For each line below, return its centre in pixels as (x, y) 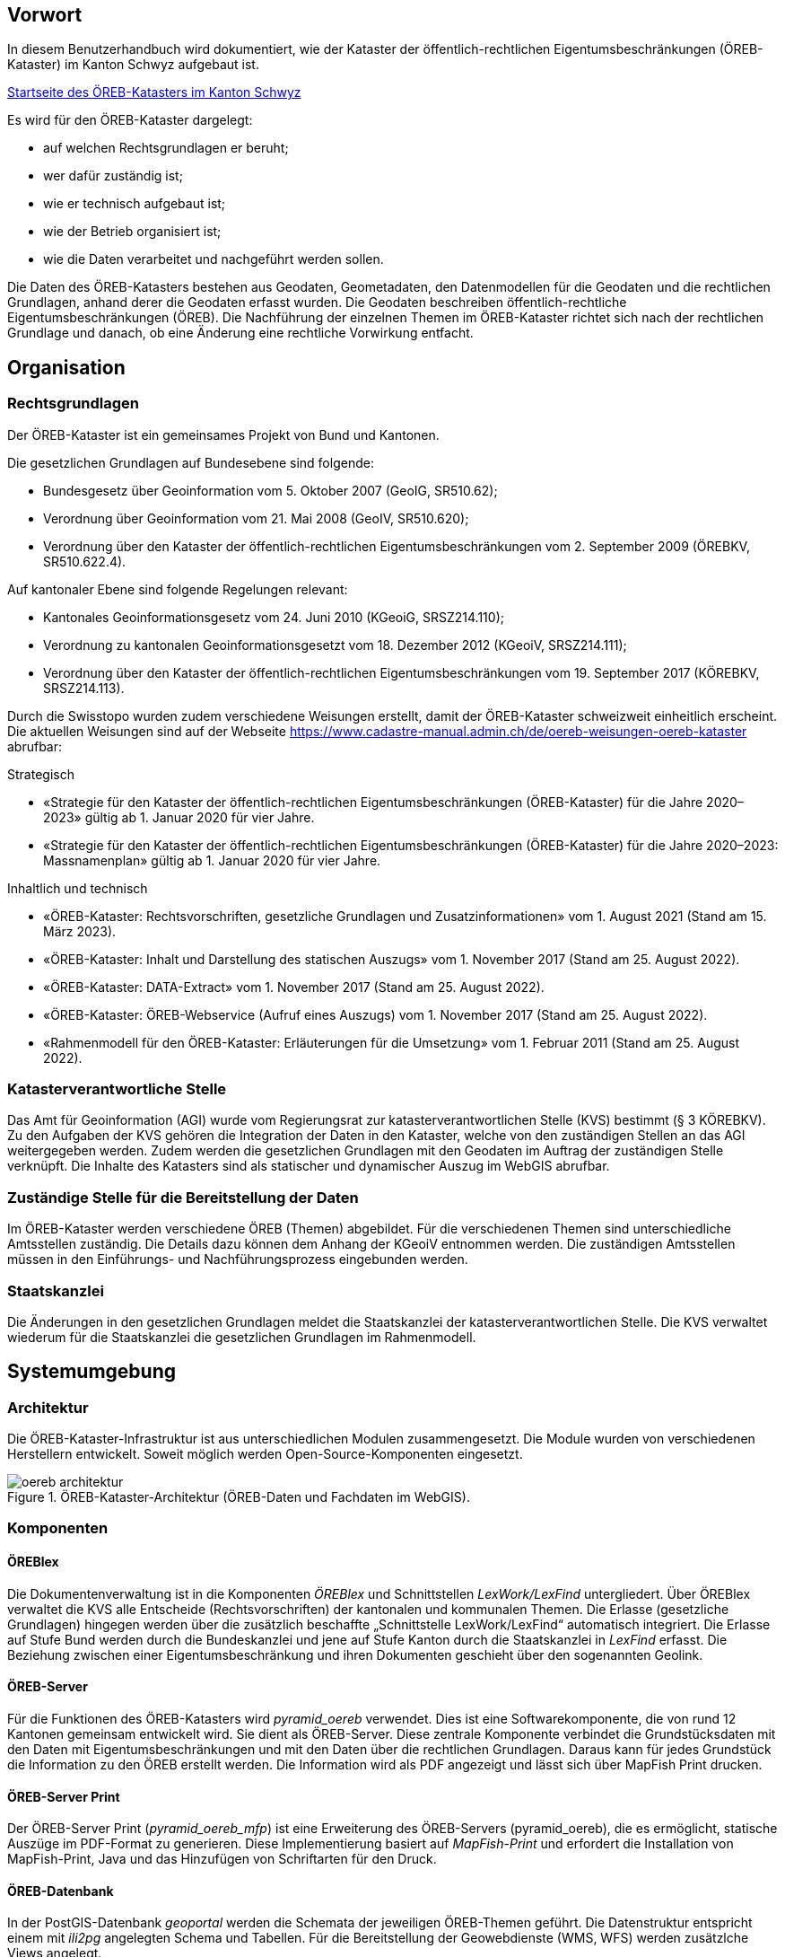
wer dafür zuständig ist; (113, 176)
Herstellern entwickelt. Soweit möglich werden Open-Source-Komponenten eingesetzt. (265, 1454)
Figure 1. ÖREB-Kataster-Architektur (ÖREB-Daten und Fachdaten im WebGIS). (239, 1497)
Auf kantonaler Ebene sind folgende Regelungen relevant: (178, 589)
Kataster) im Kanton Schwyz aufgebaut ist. (133, 65)
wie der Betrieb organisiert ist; (132, 232)
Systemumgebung (92, 1372)
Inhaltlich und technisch (78, 888)
